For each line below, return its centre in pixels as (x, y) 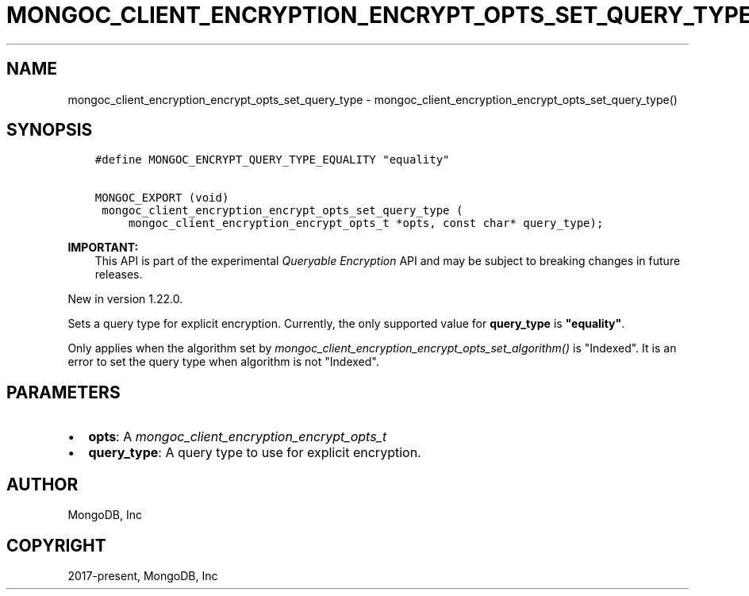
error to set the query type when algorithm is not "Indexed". (223, 362)
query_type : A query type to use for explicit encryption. (255, 453)
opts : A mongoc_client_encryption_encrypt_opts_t (238, 437)
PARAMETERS (63, 392)
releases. (119, 275)
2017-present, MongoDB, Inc (143, 575)
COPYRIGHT (56, 545)
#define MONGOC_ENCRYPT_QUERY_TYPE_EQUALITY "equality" (272, 160)
